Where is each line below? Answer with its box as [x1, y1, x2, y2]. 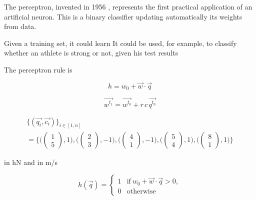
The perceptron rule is [4, 64, 72, 74]
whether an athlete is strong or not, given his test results [4, 47, 178, 58]
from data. [4, 21, 36, 31]
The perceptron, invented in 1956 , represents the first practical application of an [4, 1, 252, 11]
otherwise [126, 187, 156, 195]
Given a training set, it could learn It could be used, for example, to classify [4, 37, 237, 48]
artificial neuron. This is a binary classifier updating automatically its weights [4, 11, 242, 21]
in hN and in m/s [4, 157, 58, 167]
